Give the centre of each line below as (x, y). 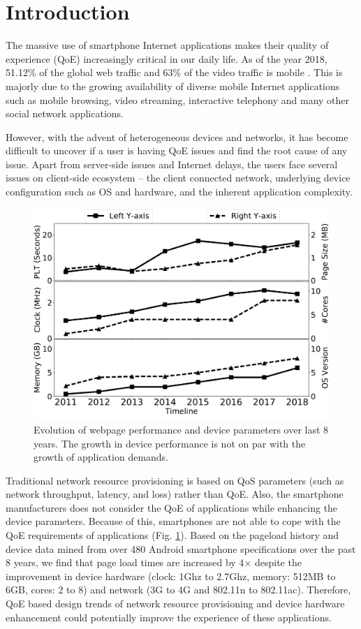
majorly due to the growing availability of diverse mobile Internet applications (173, 86)
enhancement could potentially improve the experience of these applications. (169, 617)
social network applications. (65, 113)
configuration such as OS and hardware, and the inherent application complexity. (179, 192)
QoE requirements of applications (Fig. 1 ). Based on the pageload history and (172, 535)
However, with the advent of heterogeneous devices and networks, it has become (177, 136)
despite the (278, 562)
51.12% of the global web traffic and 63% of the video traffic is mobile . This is (174, 72)
